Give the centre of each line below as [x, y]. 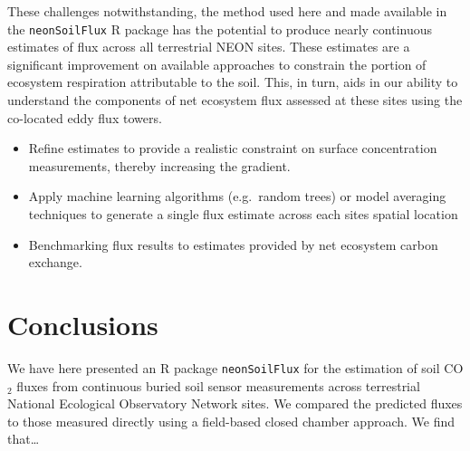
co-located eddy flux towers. [85, 117]
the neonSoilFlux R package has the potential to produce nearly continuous [220, 29]
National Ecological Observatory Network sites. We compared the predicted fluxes [235, 403]
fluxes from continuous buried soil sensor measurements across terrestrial [218, 385]
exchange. [55, 262]
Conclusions [83, 324]
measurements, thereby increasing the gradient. [159, 165]
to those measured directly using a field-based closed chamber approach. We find [231, 421]
